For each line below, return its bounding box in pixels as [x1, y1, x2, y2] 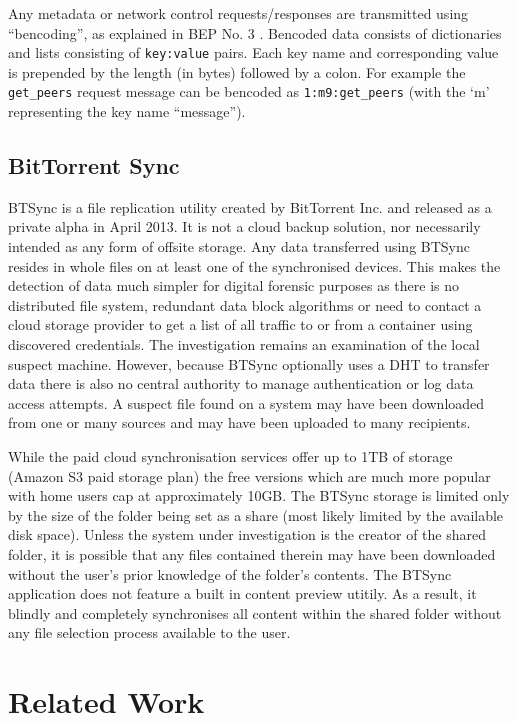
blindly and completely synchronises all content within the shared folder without [8, 602, 502, 623]
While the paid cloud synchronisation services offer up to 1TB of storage [8, 446, 453, 467]
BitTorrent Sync [8, 150, 180, 181]
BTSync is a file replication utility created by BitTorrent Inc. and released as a [8, 196, 492, 217]
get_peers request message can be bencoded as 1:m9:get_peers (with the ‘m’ [8, 81, 490, 102]
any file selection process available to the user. [8, 622, 291, 643]
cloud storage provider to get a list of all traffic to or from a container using [8, 314, 473, 335]
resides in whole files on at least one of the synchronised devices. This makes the [8, 255, 501, 276]
